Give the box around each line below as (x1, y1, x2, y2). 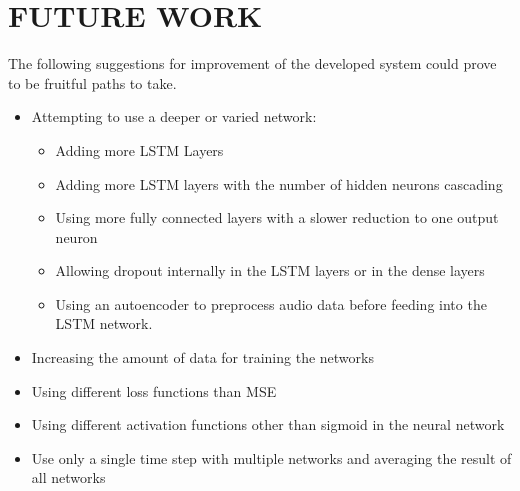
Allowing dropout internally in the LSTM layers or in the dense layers (55, 260, 485, 281)
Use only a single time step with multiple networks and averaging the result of (31, 447, 512, 468)
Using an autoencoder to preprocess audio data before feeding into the (55, 293, 487, 314)
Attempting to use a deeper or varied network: (31, 106, 317, 127)
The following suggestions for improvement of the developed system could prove (8, 53, 497, 74)
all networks (31, 467, 106, 488)
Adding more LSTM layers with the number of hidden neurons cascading (55, 173, 503, 194)
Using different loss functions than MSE (31, 380, 277, 401)
